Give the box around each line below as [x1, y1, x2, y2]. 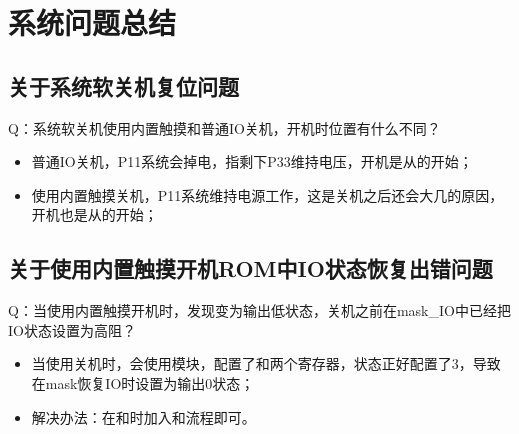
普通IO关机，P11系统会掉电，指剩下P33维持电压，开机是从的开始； [31, 151, 473, 172]
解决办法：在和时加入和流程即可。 [31, 406, 256, 427]
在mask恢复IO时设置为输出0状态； [31, 372, 255, 393]
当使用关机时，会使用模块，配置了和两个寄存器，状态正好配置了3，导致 [31, 353, 501, 374]
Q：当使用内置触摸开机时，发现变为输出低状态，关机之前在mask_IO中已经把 [8, 300, 511, 321]
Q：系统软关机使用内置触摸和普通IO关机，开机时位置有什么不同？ [8, 117, 441, 138]
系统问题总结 [8, 2, 177, 43]
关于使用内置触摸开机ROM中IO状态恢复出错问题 [8, 253, 493, 284]
